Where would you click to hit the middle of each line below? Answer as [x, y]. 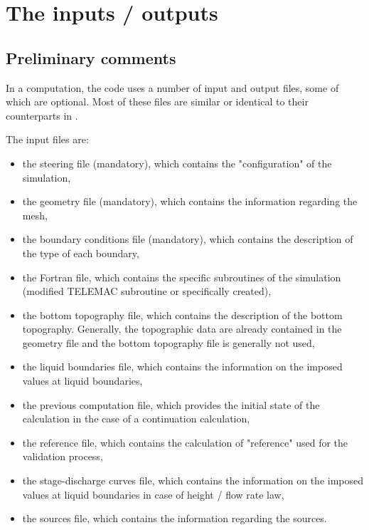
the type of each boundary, [81, 253]
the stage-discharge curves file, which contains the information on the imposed [193, 480]
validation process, [63, 456]
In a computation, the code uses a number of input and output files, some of [172, 87]
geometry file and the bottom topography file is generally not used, [169, 342]
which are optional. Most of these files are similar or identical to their [157, 102]
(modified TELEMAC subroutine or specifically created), [147, 291]
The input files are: [47, 139]
